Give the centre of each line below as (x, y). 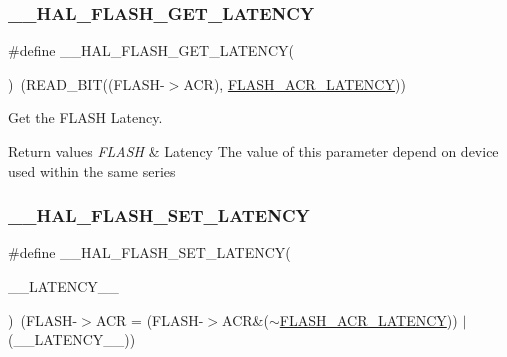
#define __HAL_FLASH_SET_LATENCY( (149, 252)
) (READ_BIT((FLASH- (86, 83)
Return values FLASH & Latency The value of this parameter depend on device (253, 151)
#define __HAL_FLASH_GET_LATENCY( (151, 50)
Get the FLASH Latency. (85, 117)
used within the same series (92, 170)
